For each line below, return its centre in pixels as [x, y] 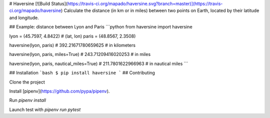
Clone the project [27, 82]
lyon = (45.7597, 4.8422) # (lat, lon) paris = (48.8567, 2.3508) [72, 36]
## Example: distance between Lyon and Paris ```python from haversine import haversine [101, 27]
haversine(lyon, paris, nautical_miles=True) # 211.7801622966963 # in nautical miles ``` [99, 63]
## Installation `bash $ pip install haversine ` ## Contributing [82, 73]
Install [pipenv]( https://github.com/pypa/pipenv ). [59, 91]
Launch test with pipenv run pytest [45, 109]
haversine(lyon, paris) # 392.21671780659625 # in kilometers [72, 45]
